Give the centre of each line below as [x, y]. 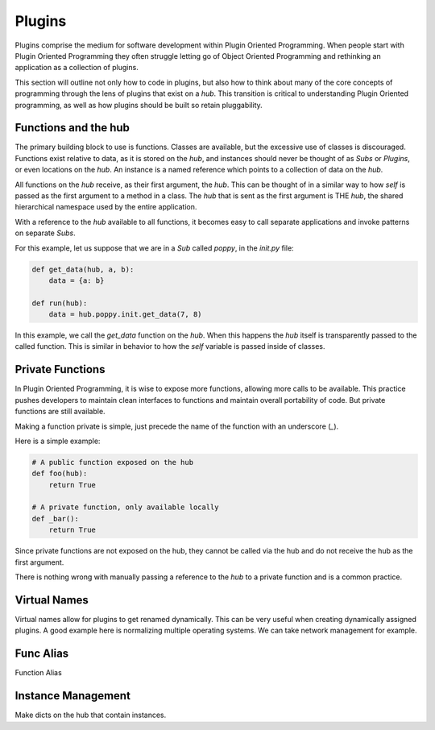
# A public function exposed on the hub [112, 462]
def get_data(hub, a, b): [83, 269]
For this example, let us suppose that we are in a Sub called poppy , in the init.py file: [154, 248]
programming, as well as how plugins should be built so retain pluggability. [139, 105]
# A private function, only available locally [125, 507]
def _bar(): [56, 518]
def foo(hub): [60, 474]
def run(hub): [60, 303]
